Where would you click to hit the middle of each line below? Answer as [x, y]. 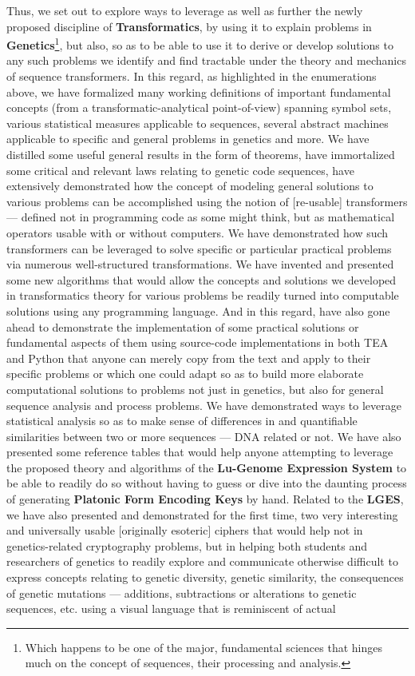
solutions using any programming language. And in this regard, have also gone [198, 310]
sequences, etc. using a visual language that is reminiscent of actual [171, 608]
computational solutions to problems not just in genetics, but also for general [195, 389]
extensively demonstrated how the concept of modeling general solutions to [190, 186]
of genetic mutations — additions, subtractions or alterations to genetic [182, 592]
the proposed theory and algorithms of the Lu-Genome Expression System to [207, 467]
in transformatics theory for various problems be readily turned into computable [203, 295]
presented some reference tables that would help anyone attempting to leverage [200, 452]
